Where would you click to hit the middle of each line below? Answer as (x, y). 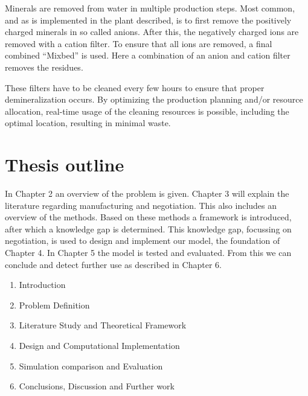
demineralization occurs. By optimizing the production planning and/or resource (154, 99)
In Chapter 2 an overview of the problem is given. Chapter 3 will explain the (147, 193)
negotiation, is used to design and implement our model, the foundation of (143, 241)
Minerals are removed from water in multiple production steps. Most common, (150, 8)
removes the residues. (44, 67)
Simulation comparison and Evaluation (91, 366)
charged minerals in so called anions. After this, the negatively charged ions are (152, 32)
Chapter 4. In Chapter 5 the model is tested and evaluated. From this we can (148, 253)
